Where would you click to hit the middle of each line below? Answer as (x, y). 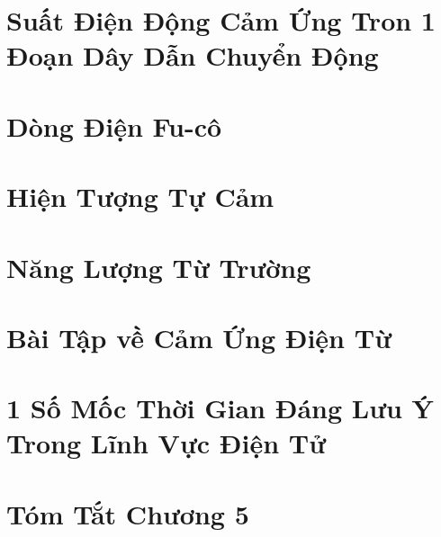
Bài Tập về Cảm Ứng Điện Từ (199, 337)
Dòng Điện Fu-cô (114, 125)
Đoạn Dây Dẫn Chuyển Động (193, 55)
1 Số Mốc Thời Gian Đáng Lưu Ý (220, 408)
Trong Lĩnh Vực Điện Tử (166, 443)
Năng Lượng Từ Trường (159, 267)
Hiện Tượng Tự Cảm (140, 197)
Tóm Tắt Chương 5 (128, 513)
